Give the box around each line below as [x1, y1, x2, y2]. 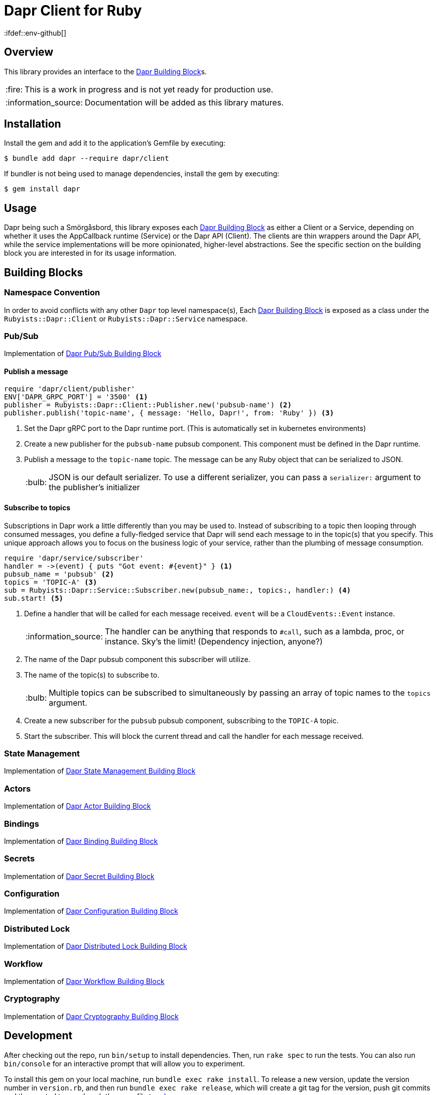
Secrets [4, 853, 35, 864]
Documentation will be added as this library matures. [85, 97, 284, 107]
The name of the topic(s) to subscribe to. [24, 670, 160, 679]
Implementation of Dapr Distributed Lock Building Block [4, 942, 187, 951]
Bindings [4, 818, 39, 829]
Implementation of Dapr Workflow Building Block [4, 976, 165, 986]
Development [4, 1029, 73, 1042]
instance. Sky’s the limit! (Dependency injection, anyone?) [105, 636, 323, 646]
